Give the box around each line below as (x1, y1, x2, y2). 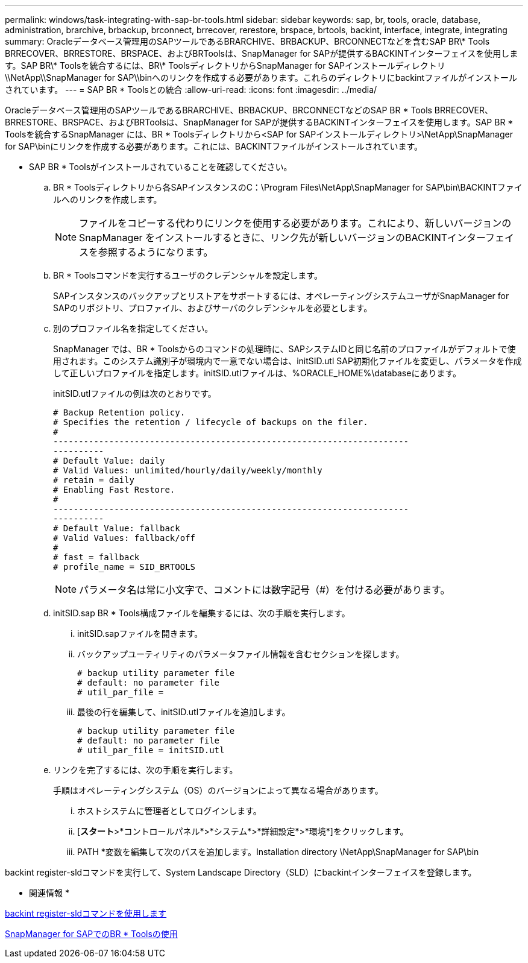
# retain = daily (53, 475, 134, 485)
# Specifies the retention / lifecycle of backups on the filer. (53, 417, 368, 427)
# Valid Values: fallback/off (53, 533, 196, 543)
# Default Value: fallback (53, 523, 180, 533)
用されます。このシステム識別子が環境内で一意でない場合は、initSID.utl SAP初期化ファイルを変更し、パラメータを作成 (53, 356, 522, 366)
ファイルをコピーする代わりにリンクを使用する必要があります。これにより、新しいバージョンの (79, 217, 512, 229)
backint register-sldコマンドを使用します (5, 908, 167, 918)
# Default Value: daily (53, 456, 165, 466)
